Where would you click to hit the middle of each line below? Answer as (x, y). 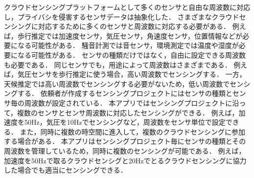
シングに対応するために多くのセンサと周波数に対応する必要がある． (120, 26)
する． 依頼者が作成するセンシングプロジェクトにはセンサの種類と (125, 93)
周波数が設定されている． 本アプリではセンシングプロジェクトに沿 (132, 102)
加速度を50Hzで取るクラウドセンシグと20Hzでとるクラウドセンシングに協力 (125, 160)
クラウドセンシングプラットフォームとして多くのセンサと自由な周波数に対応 (127, 7)
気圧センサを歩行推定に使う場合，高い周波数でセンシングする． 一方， (132, 74)
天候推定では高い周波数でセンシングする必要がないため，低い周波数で (117, 83)
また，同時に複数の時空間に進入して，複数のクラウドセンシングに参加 (132, 131)
